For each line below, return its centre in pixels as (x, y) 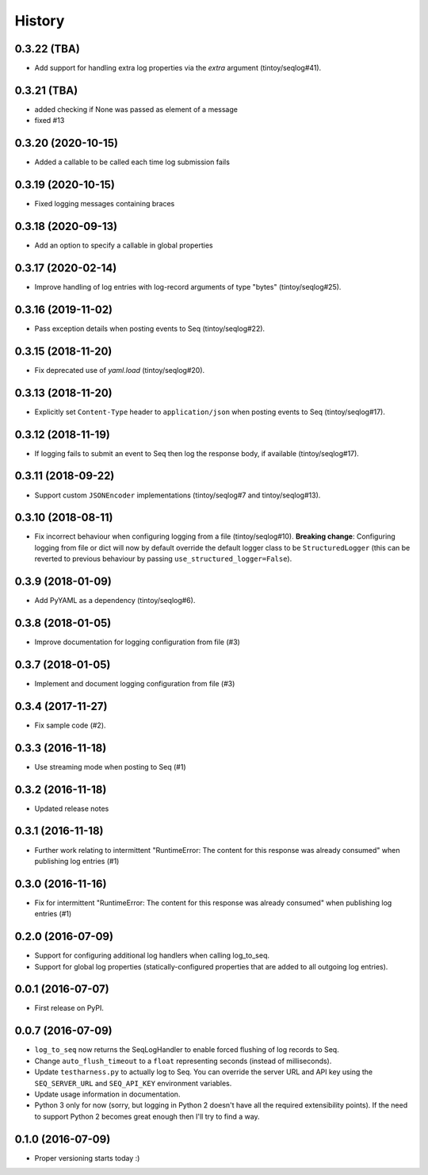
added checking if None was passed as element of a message (136, 109)
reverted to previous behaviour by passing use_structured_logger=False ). (163, 559)
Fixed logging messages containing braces (105, 204)
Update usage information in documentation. (107, 1094)
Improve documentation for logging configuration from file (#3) (138, 642)
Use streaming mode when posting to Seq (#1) (110, 766)
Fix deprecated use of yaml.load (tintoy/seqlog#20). (120, 370)
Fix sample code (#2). (70, 725)
